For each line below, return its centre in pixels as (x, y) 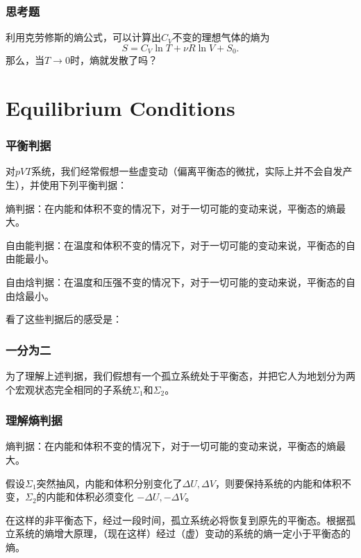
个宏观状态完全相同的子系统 (69, 389)
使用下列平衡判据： (83, 185)
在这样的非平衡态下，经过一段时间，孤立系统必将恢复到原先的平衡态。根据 (176, 519)
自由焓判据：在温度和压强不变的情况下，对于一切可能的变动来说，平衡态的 (176, 282)
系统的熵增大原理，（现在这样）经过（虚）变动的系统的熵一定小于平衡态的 (183, 533)
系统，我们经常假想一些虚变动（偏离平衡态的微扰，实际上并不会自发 (187, 171)
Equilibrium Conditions (120, 108)
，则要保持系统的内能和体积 (278, 483)
